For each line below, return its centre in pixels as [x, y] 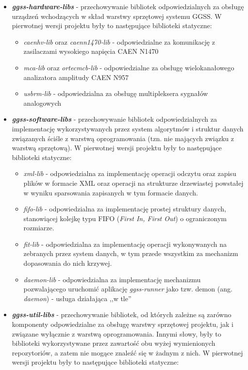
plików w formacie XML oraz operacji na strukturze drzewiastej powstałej [133, 183]
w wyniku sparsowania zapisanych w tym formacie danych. [111, 192]
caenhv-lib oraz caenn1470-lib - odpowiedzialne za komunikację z [119, 41]
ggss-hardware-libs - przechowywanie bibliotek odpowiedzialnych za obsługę [128, 6]
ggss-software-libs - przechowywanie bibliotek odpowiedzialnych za [114, 119]
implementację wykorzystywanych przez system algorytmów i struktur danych [128, 128]
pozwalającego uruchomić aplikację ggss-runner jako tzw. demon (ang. [128, 289]
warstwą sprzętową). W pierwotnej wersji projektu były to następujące [117, 148]
